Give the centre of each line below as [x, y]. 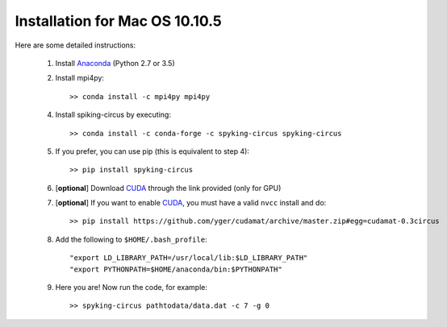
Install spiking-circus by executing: [113, 115]
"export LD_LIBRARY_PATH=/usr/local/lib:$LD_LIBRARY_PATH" [189, 258]
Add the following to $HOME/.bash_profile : [131, 239]
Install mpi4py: [80, 78]
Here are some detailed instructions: [75, 45]
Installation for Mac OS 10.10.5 [118, 21]
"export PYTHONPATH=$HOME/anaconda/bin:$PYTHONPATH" [176, 269]
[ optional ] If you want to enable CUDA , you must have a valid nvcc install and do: [191, 203]
